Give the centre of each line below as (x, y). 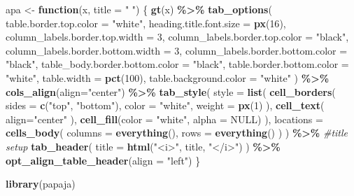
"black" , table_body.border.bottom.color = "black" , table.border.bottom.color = (177, 64)
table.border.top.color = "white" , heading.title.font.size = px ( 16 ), (146, 23)
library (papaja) (41, 184)
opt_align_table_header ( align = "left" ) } (103, 160)
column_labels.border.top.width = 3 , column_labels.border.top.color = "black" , (177, 37)
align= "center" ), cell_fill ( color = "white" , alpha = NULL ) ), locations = (164, 119)
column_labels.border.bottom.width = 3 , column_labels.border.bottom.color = (177, 50)
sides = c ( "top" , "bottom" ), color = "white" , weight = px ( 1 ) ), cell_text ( (165, 105)
